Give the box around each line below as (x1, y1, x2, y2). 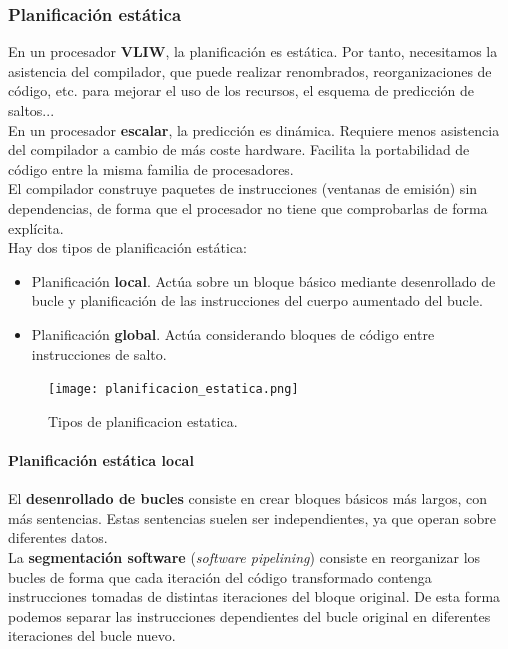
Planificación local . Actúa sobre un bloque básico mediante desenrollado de (31, 270, 496, 291)
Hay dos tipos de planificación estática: (8, 237, 248, 258)
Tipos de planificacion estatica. (48, 410, 238, 431)
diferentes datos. (8, 527, 108, 548)
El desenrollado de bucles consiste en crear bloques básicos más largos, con (8, 488, 487, 509)
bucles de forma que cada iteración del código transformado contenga (8, 566, 432, 587)
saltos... (8, 100, 55, 120)
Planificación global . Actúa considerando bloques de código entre (31, 323, 435, 344)
